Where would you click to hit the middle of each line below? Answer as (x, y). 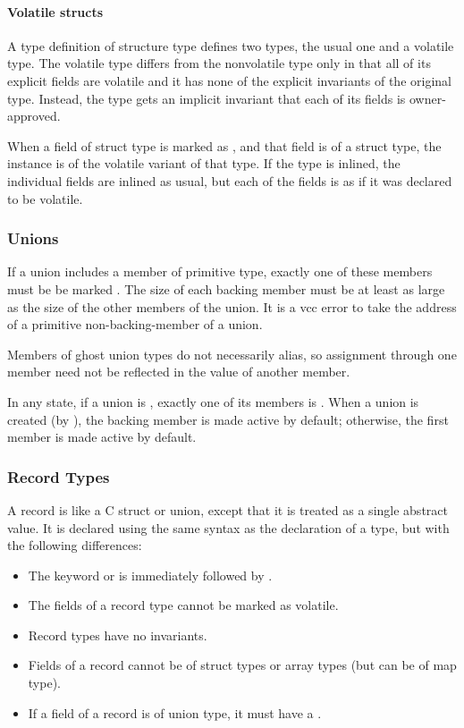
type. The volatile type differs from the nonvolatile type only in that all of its (219, 63)
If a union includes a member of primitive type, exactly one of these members (220, 271)
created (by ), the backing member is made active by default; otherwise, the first (228, 419)
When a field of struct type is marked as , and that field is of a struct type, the (224, 145)
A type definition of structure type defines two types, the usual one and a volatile (231, 45)
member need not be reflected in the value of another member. (179, 372)
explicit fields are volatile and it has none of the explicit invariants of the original (229, 80)
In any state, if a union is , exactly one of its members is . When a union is (213, 401)
